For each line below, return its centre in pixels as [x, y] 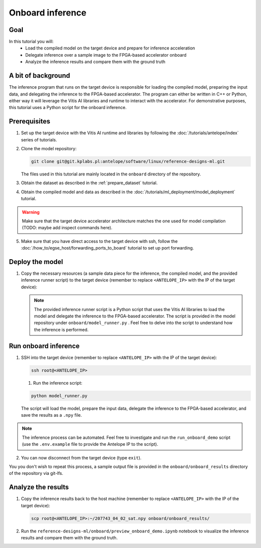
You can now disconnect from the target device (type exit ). [81, 457]
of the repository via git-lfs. [36, 473]
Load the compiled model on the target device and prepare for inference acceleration [110, 48]
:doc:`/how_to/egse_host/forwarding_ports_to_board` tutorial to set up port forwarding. [108, 248]
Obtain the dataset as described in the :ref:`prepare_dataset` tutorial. [89, 183]
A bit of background [39, 76]
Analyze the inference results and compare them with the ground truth [95, 62]
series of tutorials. [39, 140]
